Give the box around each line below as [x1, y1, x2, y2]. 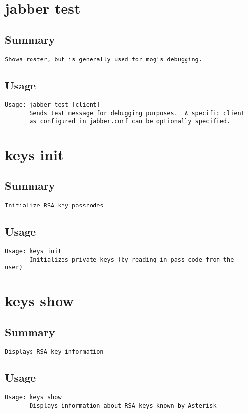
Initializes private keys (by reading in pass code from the [30, 256, 234, 263]
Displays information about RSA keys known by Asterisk [30, 402, 217, 409]
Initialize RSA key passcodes [5, 202, 104, 209]
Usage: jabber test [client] [5, 101, 100, 109]
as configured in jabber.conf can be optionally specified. [30, 118, 231, 125]
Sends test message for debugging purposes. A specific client [30, 110, 245, 117]
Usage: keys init [5, 247, 62, 255]
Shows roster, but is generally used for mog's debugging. [5, 56, 202, 63]
